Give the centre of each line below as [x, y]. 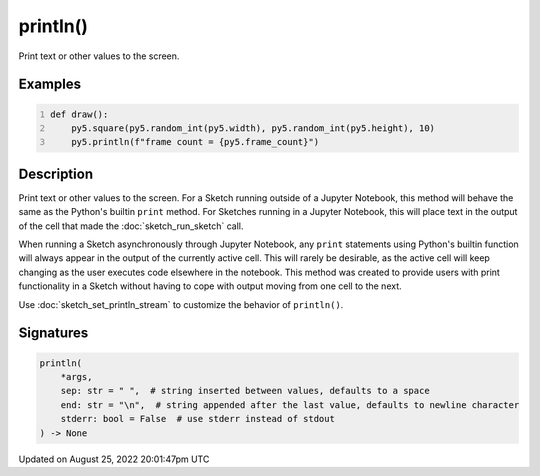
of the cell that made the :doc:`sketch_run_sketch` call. [131, 226]
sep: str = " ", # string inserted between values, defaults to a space [245, 391]
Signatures [53, 333]
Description [56, 173]
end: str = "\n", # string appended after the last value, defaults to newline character [290, 404]
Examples [50, 84]
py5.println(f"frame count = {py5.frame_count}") [195, 142]
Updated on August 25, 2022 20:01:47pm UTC [114, 459]
